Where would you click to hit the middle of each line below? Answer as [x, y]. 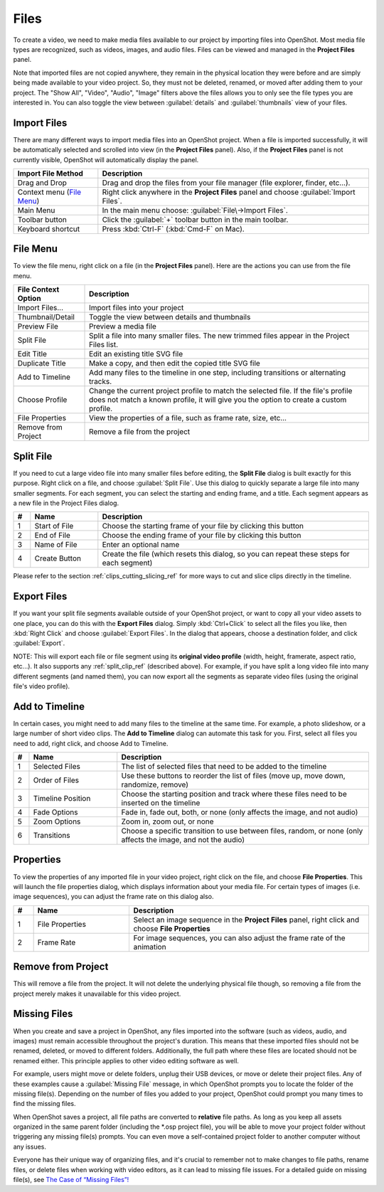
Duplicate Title [42, 363]
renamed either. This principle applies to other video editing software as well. [126, 1060]
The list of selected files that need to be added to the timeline [224, 767]
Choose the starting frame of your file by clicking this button [203, 526]
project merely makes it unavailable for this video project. [97, 994]
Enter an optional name [141, 545]
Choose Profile [42, 400]
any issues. [30, 1146]
